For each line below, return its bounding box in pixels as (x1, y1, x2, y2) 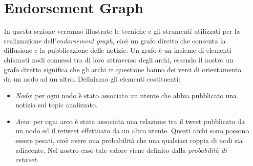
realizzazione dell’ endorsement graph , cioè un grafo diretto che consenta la (4, 35, 226, 45)
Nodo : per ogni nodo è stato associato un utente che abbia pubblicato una (15, 90, 237, 100)
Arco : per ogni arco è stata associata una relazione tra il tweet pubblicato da (15, 116, 245, 126)
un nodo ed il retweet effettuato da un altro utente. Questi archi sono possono (15, 125, 249, 136)
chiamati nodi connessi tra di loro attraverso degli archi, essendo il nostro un (4, 54, 233, 64)
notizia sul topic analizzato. (15, 100, 98, 110)
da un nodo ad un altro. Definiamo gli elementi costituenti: (4, 74, 181, 84)
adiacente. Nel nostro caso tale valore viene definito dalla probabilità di (15, 145, 227, 155)
